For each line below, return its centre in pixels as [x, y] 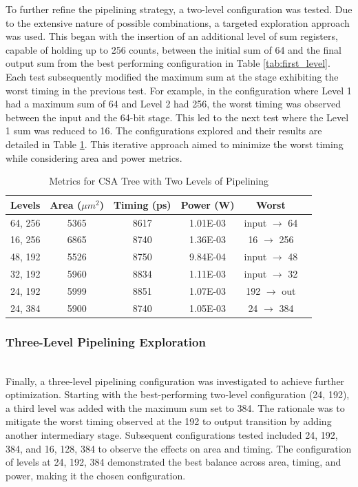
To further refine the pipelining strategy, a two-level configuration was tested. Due [179, 9]
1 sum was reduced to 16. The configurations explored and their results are [164, 131]
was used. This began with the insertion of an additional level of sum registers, [172, 36]
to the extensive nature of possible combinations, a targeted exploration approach [178, 22]
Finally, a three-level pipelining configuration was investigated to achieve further [175, 381]
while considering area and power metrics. [94, 157]
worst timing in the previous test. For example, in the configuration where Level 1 [179, 90]
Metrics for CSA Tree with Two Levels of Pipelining [159, 181]
